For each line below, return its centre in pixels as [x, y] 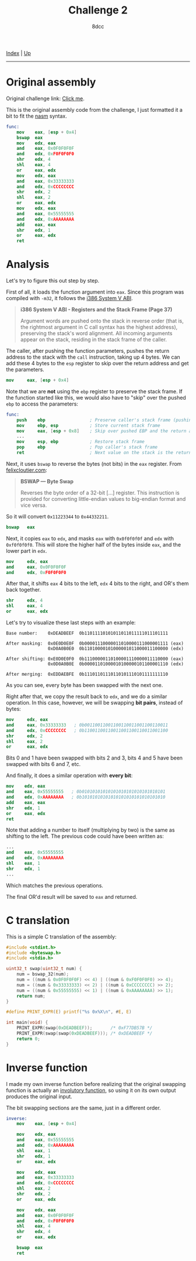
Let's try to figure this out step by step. [53, 281]
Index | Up [18, 53]
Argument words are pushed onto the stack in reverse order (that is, [102, 321]
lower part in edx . [27, 551]
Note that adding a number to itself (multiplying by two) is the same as [90, 830]
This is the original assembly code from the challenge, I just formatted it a [94, 109]
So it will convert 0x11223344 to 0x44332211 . [57, 516]
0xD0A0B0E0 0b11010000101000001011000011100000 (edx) [116, 649]
